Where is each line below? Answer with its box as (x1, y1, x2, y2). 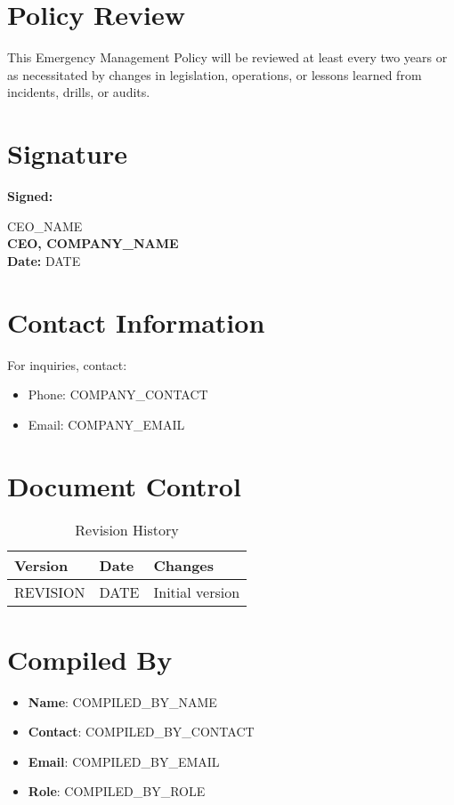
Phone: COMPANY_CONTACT (28, 385, 208, 404)
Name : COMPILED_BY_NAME (28, 692, 217, 711)
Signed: (7, 187, 53, 205)
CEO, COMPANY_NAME (7, 234, 179, 253)
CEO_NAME (7, 216, 83, 235)
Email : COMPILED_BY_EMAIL (28, 752, 220, 770)
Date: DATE (7, 251, 81, 270)
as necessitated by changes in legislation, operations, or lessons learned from (7, 65, 422, 84)
